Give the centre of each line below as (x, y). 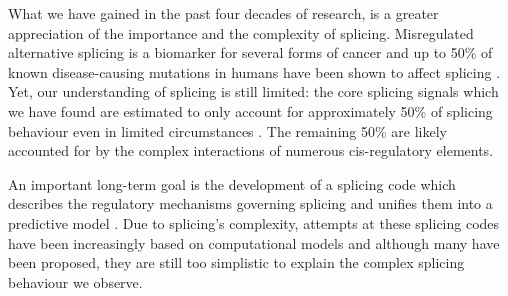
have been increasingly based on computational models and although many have (254, 242)
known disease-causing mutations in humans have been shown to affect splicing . (254, 71)
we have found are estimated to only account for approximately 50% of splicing (250, 110)
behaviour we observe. (75, 281)
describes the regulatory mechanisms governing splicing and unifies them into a (250, 203)
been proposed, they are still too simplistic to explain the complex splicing (236, 262)
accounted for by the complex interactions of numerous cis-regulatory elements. (251, 150)
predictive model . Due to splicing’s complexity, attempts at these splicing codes (254, 222)
